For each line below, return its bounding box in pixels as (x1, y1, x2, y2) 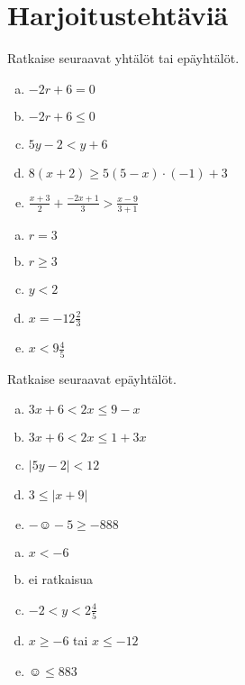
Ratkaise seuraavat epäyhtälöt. (7, 369, 177, 388)
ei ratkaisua (28, 570, 94, 589)
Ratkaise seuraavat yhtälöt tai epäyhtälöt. (7, 49, 240, 68)
